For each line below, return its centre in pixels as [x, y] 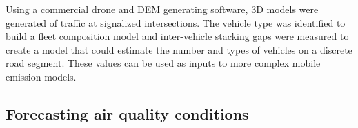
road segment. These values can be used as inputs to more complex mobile [163, 63]
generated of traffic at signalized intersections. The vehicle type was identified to [176, 22]
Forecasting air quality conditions [127, 113]
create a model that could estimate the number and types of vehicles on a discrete [179, 49]
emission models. [41, 76]
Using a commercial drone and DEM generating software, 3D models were [162, 9]
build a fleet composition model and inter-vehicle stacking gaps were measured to [177, 36]
